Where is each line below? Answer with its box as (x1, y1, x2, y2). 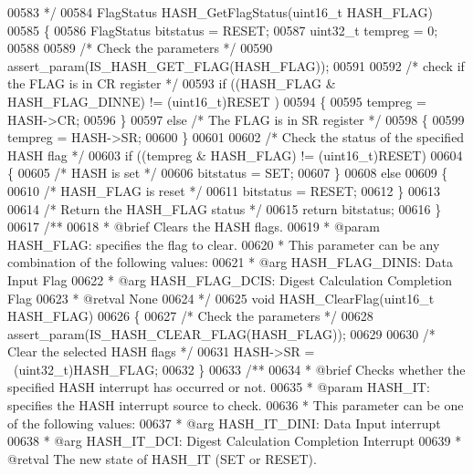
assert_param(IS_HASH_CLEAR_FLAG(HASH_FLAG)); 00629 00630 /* (7, 324, 436, 343)
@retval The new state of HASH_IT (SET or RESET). (7, 449, 317, 468)
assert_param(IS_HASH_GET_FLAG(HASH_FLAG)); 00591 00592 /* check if (7, 56, 465, 75)
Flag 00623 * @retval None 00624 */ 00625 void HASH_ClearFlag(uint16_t (7, 288, 435, 307)
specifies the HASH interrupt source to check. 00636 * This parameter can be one (7, 396, 464, 415)
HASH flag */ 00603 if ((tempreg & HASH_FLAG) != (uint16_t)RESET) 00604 (7, 145, 463, 164)
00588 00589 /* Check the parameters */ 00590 (7, 38, 273, 57)
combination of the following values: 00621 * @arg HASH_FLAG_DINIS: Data (7, 253, 453, 272)
